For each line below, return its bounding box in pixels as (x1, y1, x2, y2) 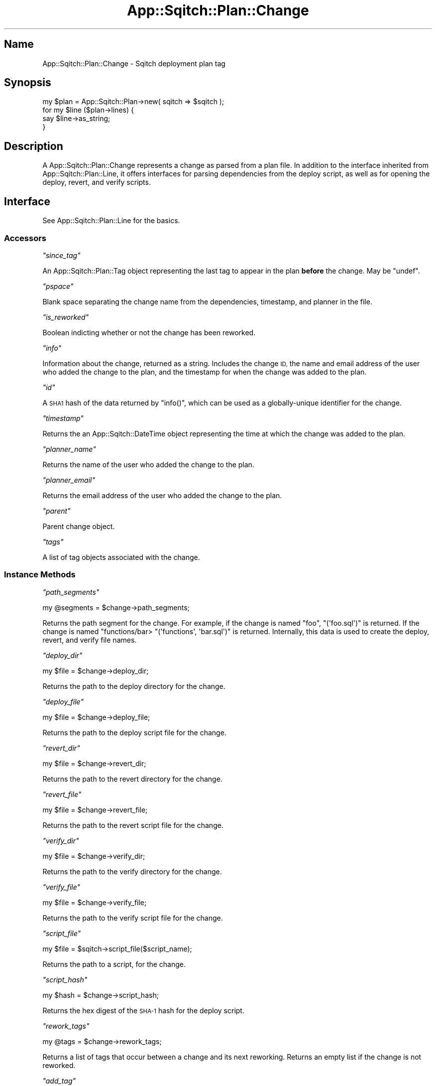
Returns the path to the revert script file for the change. (42, 820, 223, 829)
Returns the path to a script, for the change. (42, 959, 186, 968)
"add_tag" (42, 1076, 76, 1085)
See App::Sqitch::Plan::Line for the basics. (42, 216, 180, 225)
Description (4, 139, 63, 152)
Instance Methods (4, 569, 76, 580)
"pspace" (42, 281, 74, 290)
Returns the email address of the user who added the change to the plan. (42, 491, 282, 500)
